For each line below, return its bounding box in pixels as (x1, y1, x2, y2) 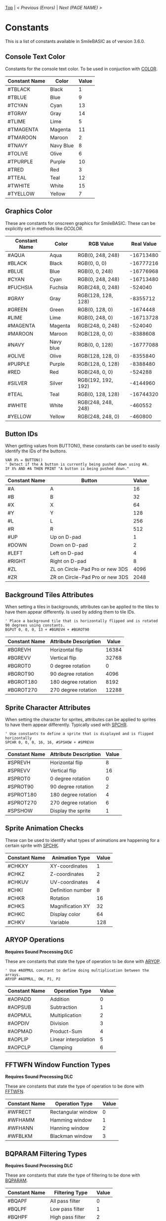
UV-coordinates (50, 878, 88, 885)
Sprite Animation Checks (5, 824, 84, 832)
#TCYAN (7, 102, 28, 109)
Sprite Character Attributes (5, 703, 91, 712)
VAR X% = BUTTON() (5, 458, 43, 463)
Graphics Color (5, 207, 53, 216)
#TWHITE (7, 182, 31, 189)
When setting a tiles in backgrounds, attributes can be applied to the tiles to (5, 604, 159, 610)
